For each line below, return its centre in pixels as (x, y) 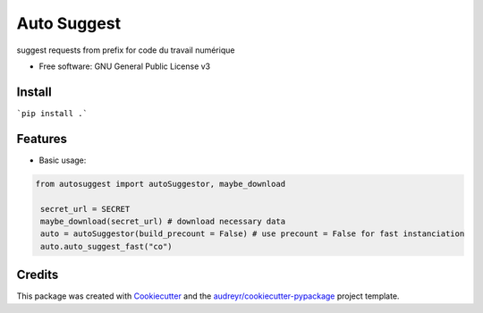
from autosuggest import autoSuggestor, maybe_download (161, 184)
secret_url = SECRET (85, 209)
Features (42, 139)
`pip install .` (52, 113)
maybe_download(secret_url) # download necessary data (163, 221)
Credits (38, 275)
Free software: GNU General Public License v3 (125, 66)
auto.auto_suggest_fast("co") (107, 246)
